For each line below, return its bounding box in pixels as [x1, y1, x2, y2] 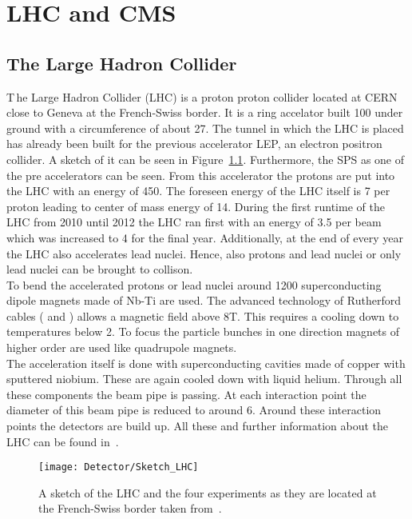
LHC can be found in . [6, 433, 119, 449]
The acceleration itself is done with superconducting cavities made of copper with [6, 354, 406, 371]
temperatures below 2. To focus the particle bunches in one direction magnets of [6, 323, 399, 340]
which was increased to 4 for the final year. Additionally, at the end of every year [6, 229, 403, 246]
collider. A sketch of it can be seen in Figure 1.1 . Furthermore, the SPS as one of [6, 150, 405, 167]
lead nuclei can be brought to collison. [6, 261, 193, 277]
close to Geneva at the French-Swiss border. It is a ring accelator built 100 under [6, 104, 403, 121]
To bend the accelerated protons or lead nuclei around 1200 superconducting [6, 276, 382, 293]
